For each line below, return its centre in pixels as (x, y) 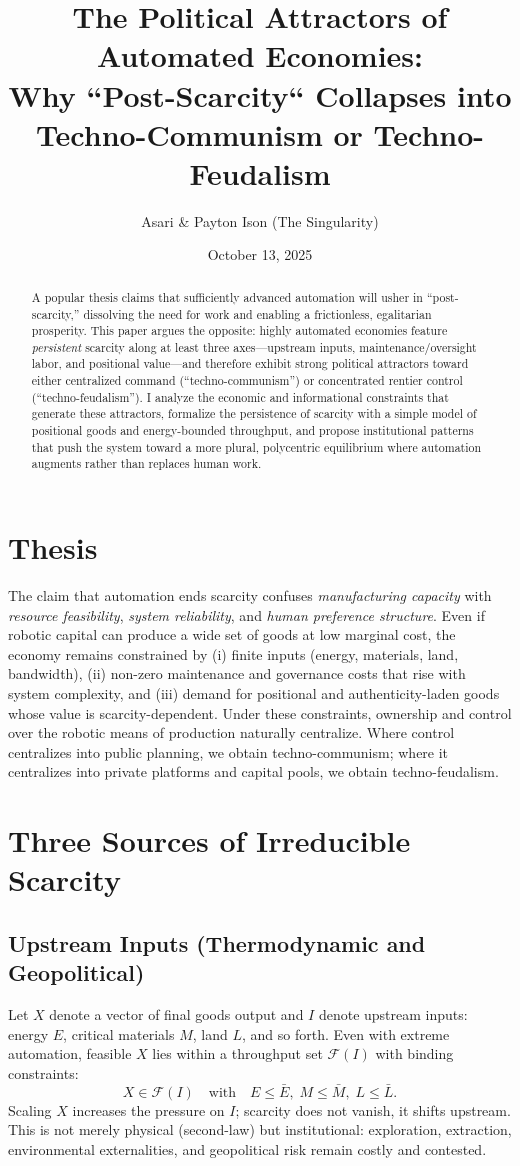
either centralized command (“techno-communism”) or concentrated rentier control (247, 380)
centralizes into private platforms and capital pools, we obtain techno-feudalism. (253, 771)
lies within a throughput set (237, 1053)
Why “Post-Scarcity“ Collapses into (260, 94)
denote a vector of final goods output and (176, 1014)
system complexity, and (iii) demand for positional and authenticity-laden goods (254, 692)
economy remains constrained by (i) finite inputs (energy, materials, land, (233, 653)
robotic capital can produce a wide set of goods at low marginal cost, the (232, 634)
